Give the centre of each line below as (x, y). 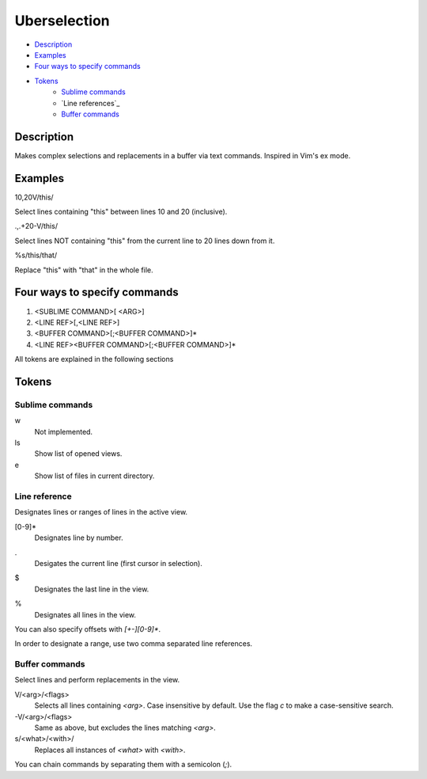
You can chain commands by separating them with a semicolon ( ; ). (123, 765)
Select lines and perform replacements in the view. (97, 680)
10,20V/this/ (34, 197)
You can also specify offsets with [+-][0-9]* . (88, 629)
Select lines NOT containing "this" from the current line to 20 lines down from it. (145, 241)
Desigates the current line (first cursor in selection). (119, 563)
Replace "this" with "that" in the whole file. (84, 270)
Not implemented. (64, 431)
